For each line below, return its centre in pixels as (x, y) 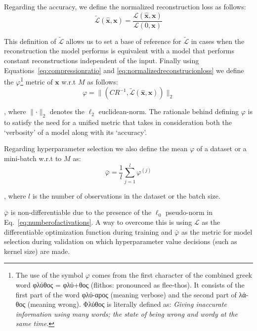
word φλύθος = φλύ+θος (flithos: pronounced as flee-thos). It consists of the (130, 284)
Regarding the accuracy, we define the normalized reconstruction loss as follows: (125, 6)
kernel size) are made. (37, 251)
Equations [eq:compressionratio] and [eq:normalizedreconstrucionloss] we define (124, 70)
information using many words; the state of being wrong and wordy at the (127, 313)
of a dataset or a (221, 148)
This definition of (30, 41)
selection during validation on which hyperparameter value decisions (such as (121, 241)
